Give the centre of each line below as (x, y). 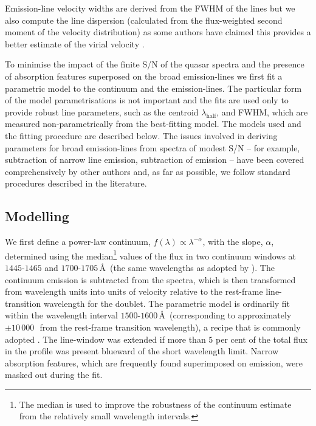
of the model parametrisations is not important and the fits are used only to (147, 100)
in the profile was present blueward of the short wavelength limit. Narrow (142, 351)
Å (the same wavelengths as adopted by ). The (187, 267)
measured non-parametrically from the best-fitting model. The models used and (153, 124)
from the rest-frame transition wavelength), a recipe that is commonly (170, 327)
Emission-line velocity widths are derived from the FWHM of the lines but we (150, 8)
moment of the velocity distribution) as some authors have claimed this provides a (158, 32)
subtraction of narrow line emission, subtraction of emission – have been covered (155, 160)
